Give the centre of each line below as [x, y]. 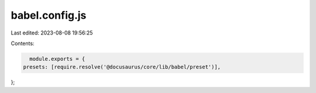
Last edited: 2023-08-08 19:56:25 [52, 33]
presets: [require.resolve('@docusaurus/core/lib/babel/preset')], [122, 67]
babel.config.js [49, 15]
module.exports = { [57, 59]
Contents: [23, 43]
